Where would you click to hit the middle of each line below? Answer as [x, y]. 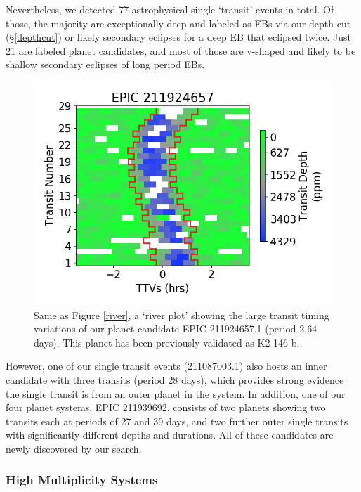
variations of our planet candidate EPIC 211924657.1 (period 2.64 [176, 329]
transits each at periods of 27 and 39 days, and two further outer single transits [177, 421]
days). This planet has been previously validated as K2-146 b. [167, 342]
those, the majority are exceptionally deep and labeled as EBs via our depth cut [178, 23]
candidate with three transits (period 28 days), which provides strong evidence [175, 379]
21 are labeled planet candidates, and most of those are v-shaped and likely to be [181, 50]
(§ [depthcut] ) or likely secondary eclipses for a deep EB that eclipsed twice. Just [179, 37]
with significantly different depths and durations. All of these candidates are [170, 435]
